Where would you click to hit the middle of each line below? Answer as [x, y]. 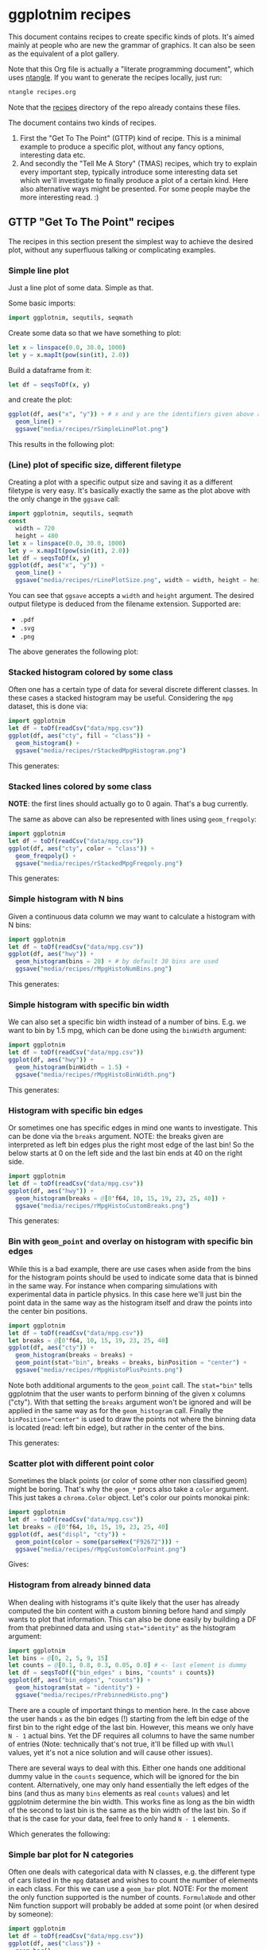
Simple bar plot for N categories [71, 1855]
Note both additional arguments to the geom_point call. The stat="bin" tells [130, 1385]
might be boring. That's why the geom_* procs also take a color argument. [128, 1490]
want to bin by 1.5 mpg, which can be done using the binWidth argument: [127, 1031]
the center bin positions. [48, 1311]
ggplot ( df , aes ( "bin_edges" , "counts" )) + [79, 1680]
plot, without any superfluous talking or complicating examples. [112, 250]
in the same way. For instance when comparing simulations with [113, 1285]
